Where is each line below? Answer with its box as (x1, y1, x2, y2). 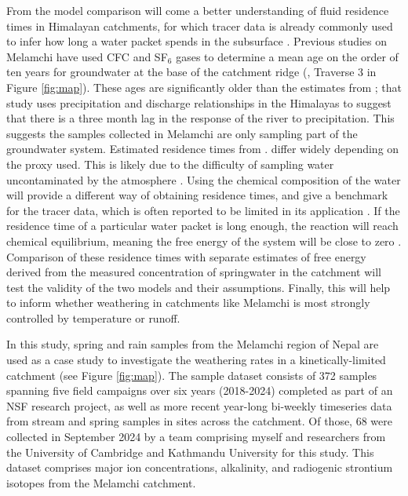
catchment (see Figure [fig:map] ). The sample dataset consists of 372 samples (6, 367, 377, 383)
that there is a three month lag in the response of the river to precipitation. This (6, 110, 395, 126)
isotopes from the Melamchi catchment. (6, 474, 196, 491)
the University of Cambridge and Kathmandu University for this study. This (6, 443, 374, 460)
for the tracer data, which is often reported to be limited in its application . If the (6, 202, 400, 218)
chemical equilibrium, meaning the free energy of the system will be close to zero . (6, 232, 402, 249)
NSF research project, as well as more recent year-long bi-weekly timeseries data (6, 397, 392, 414)
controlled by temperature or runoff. (6, 309, 180, 326)
